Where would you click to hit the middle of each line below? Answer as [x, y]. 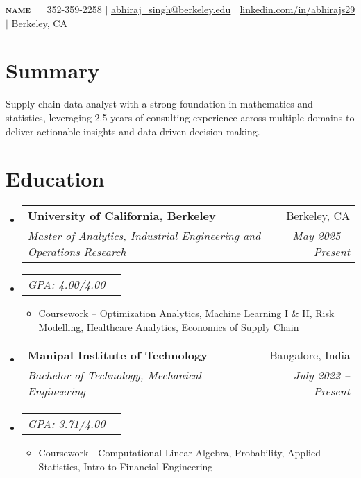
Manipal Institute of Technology [117, 355]
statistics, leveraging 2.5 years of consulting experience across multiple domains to [180, 117]
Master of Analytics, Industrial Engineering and [144, 236]
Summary [53, 70]
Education [55, 179]
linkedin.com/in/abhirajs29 [297, 9]
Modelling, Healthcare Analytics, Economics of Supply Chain [169, 326]
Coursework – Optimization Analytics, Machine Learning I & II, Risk [186, 313]
